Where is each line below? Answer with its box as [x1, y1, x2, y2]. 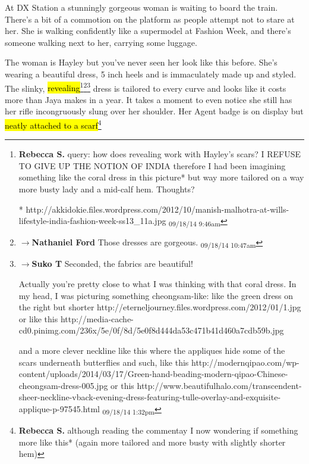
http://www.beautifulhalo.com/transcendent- [137, 379, 302, 391]
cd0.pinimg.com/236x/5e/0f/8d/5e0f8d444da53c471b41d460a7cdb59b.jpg [18, 324, 284, 337]
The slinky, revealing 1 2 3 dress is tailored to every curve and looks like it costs [5, 80, 286, 94]
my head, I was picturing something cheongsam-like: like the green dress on [18, 289, 294, 301]
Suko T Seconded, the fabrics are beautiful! [31, 257, 193, 270]
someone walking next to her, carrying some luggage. [5, 36, 197, 48]
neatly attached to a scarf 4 [5, 117, 102, 131]
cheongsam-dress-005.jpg [18, 379, 108, 391]
